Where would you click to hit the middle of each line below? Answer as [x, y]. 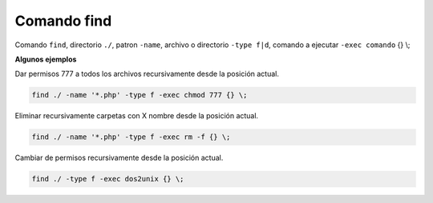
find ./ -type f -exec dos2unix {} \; [108, 179]
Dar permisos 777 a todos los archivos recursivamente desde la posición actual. [147, 74]
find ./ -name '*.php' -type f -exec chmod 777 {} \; [140, 95]
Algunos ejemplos [46, 59]
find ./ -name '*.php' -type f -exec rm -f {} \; [131, 137]
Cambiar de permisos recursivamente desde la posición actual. [119, 158]
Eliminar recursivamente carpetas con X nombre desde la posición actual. [137, 116]
